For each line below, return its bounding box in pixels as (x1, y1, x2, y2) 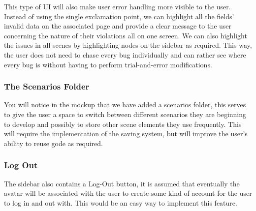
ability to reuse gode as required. (4, 138, 103, 148)
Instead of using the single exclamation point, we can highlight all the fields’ (4, 11, 234, 21)
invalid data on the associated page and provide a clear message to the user (4, 21, 232, 31)
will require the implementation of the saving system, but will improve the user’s (4, 128, 248, 139)
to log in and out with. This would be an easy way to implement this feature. (4, 197, 237, 208)
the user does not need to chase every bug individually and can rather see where (4, 49, 246, 60)
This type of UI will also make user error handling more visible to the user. (4, 1, 231, 11)
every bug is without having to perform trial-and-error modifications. (4, 59, 212, 69)
